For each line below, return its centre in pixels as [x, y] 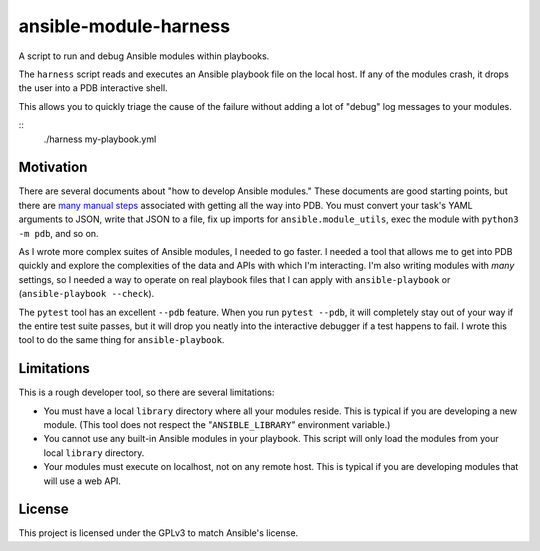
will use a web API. [82, 481]
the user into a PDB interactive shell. [93, 88]
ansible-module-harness [124, 26]
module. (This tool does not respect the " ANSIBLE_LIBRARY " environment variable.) [217, 424]
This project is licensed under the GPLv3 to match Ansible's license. [158, 533]
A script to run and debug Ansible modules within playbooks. [144, 56]
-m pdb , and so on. [58, 233]
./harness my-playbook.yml [100, 139]
